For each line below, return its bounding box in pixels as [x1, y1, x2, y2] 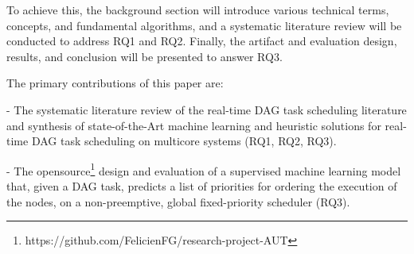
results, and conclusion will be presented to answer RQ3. [6, 48, 283, 64]
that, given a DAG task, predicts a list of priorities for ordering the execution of [6, 178, 397, 194]
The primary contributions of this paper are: [6, 75, 224, 91]
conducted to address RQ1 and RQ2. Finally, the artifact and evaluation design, [6, 33, 397, 49]
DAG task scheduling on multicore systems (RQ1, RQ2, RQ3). [31, 133, 337, 149]
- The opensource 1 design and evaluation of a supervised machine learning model [6, 160, 401, 179]
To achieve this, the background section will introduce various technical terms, [6, 2, 389, 17]
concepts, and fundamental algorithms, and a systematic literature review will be [6, 17, 402, 33]
